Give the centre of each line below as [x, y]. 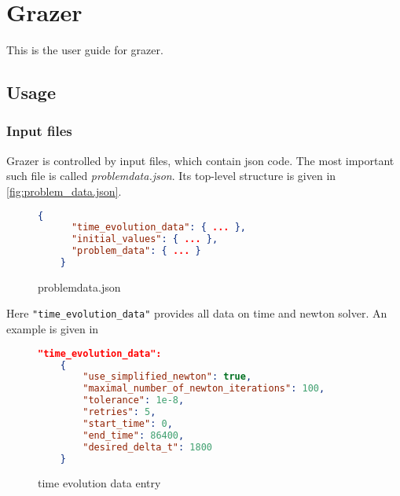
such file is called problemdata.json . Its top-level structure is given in [171, 176]
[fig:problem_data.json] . [64, 191]
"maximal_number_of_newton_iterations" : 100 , [204, 389]
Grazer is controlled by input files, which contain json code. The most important [200, 160]
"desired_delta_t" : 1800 [147, 447]
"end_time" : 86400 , [134, 435]
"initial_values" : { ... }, [145, 239]
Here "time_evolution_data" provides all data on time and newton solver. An [197, 313]
